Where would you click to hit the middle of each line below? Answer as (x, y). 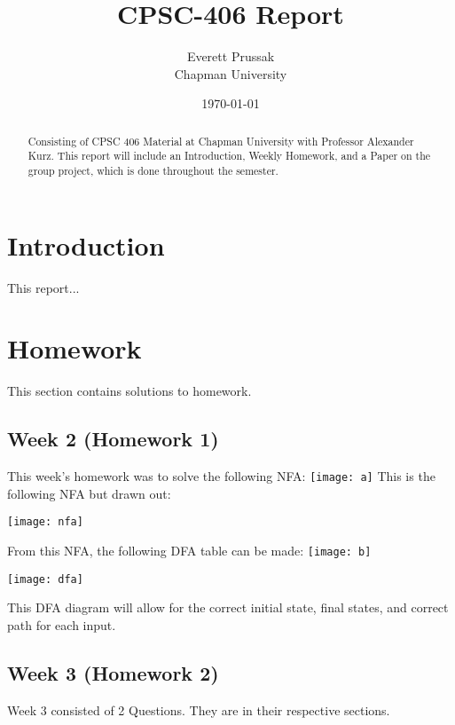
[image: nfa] (45, 522)
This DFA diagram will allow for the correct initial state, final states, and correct (228, 607)
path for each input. (62, 624)
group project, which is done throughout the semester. (153, 171)
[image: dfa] (45, 579)
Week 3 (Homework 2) (113, 672)
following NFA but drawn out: (89, 493)
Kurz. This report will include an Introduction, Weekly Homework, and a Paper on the (229, 156)
